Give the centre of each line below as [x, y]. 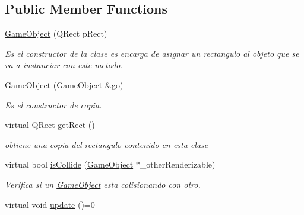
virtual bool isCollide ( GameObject [69, 164]
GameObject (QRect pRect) [56, 33]
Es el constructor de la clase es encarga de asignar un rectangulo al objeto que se [152, 53]
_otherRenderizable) [178, 164]
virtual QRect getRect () [50, 125]
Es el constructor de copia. [53, 105]
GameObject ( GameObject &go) [64, 84]
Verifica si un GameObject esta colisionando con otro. [103, 184]
